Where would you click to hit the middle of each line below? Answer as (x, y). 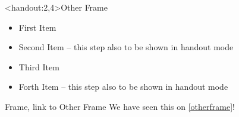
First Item (37, 27)
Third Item (39, 66)
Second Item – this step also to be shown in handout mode (126, 47)
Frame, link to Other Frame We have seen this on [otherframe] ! (120, 106)
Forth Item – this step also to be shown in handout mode (123, 87)
